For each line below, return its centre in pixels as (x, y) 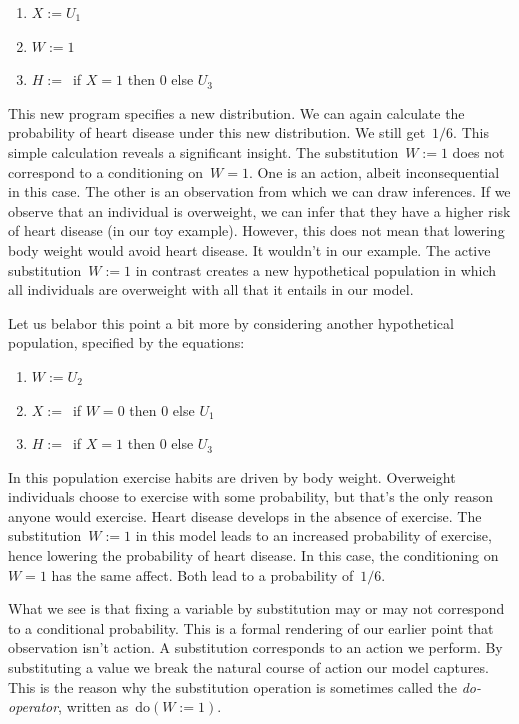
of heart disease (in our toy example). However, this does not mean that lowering (256, 230)
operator (33, 706)
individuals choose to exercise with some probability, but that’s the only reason (251, 496)
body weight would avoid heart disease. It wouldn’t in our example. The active (249, 249)
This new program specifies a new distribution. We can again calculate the (236, 112)
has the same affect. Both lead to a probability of (202, 574)
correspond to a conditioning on (106, 171)
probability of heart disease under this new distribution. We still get (217, 132)
